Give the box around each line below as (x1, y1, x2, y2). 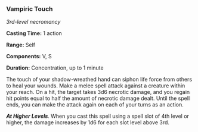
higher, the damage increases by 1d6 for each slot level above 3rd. (6, 119, 170, 126)
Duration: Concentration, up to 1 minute (6, 64, 104, 71)
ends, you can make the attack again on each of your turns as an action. (6, 101, 184, 108)
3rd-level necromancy (6, 18, 61, 26)
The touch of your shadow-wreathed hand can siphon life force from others (6, 76, 193, 83)
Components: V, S (6, 53, 52, 60)
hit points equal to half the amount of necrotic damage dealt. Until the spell (6, 95, 190, 102)
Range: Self (6, 41, 36, 49)
